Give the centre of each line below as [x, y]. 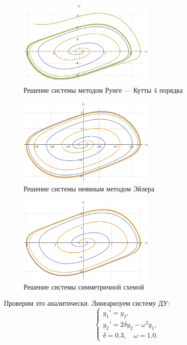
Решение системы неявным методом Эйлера [89, 188]
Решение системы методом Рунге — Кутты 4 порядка [103, 90]
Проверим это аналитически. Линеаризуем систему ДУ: [87, 303]
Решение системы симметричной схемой [84, 286]
